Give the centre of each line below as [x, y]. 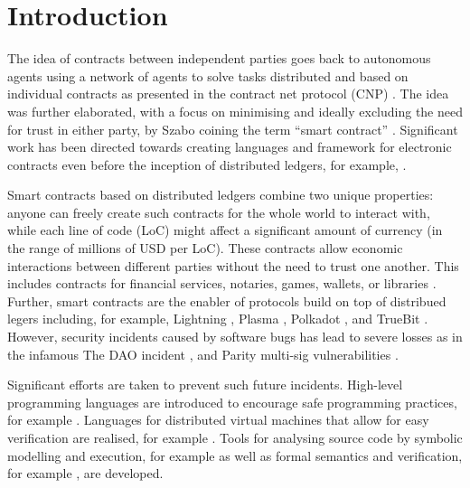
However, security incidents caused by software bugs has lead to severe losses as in [235, 337]
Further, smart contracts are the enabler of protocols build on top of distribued [227, 300]
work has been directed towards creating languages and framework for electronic [230, 147]
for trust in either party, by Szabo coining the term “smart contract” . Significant [233, 129]
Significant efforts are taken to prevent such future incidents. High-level [205, 385]
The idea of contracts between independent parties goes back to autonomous [219, 58]
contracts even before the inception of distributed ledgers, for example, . [207, 164]
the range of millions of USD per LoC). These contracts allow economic [205, 248]
